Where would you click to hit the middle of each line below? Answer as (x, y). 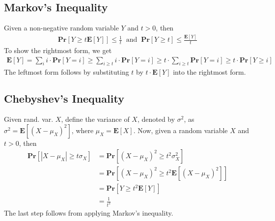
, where (82, 130)
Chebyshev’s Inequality (64, 98)
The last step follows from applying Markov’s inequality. (89, 212)
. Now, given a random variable (180, 130)
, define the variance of (95, 119)
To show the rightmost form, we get (58, 50)
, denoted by (156, 119)
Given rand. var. (29, 119)
